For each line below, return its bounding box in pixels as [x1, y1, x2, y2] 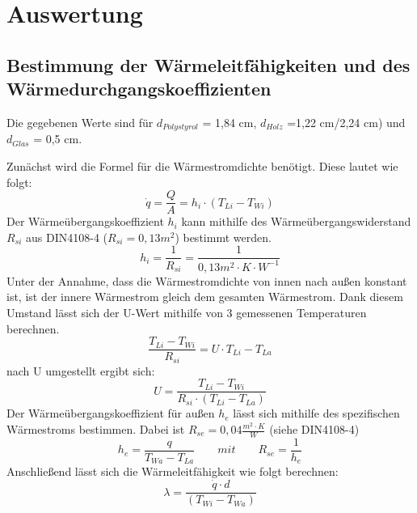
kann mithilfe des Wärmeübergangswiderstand [181, 213, 411, 230]
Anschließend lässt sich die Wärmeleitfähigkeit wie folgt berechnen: [6, 463, 339, 480]
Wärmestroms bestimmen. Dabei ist [6, 421, 185, 437]
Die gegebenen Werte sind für [6, 113, 154, 130]
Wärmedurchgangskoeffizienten [6, 76, 272, 101]
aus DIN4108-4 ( [26, 228, 108, 245]
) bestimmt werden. [175, 228, 272, 245]
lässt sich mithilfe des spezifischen [233, 405, 400, 422]
